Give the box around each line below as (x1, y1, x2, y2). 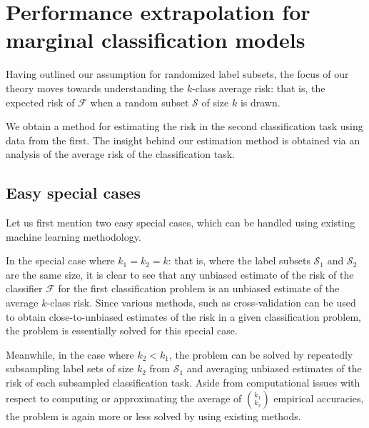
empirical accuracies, (273, 390, 364, 405)
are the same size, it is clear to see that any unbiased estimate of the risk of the (6, 267, 354, 282)
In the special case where (6, 253, 115, 268)
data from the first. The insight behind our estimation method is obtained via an (6, 132, 360, 147)
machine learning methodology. (6, 229, 141, 244)
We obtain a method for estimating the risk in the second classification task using (6, 119, 363, 134)
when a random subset (90, 94, 189, 109)
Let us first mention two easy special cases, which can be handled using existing (6, 215, 355, 230)
